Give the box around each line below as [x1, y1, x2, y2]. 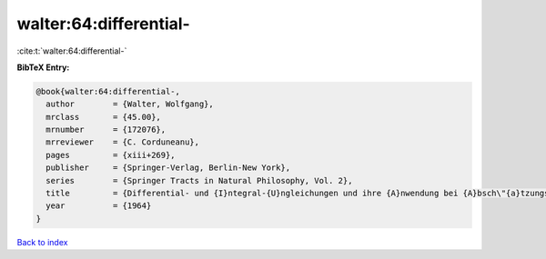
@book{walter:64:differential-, [35, 86, 181, 96]
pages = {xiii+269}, [45, 150, 177, 160]
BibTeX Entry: [16, 62, 70, 73]
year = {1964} [45, 201, 152, 211]
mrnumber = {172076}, [45, 125, 167, 135]
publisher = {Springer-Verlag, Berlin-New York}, [45, 163, 291, 173]
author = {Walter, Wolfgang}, [45, 99, 214, 109]
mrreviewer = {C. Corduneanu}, [45, 137, 200, 147]
